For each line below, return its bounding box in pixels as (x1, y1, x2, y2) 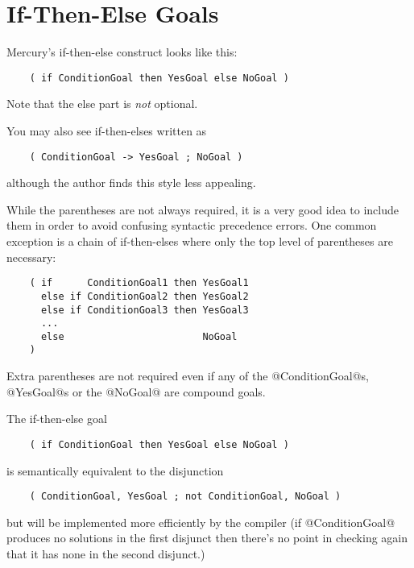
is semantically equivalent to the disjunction (6, 462, 224, 479)
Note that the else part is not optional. (6, 95, 198, 112)
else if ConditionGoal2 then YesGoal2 (40, 290, 249, 302)
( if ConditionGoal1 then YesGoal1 (29, 277, 249, 289)
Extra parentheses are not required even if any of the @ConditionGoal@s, (6, 367, 369, 384)
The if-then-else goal (6, 410, 107, 427)
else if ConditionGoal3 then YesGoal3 (40, 304, 249, 316)
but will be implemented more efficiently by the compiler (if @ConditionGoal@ (6, 513, 395, 530)
